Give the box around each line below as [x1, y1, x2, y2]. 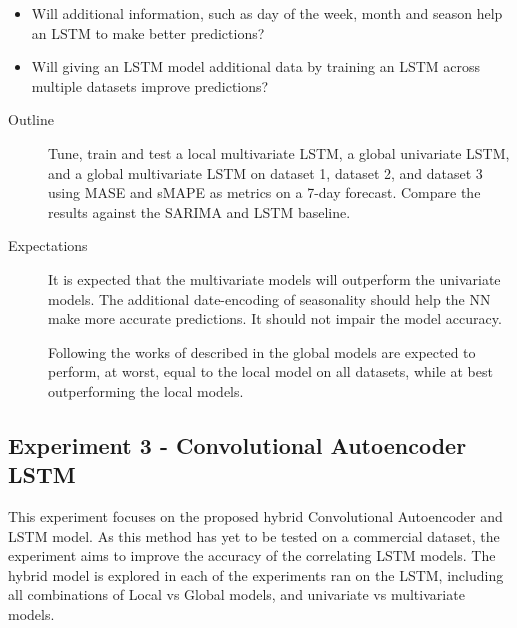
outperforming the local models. [48, 380, 244, 401]
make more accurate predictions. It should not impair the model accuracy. [48, 308, 502, 329]
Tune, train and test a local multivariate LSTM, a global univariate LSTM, [48, 142, 510, 163]
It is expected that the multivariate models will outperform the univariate [48, 268, 501, 289]
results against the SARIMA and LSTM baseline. [48, 201, 351, 222]
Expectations [8, 235, 88, 256]
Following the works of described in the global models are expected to [48, 341, 476, 362]
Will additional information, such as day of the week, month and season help [31, 3, 503, 23]
